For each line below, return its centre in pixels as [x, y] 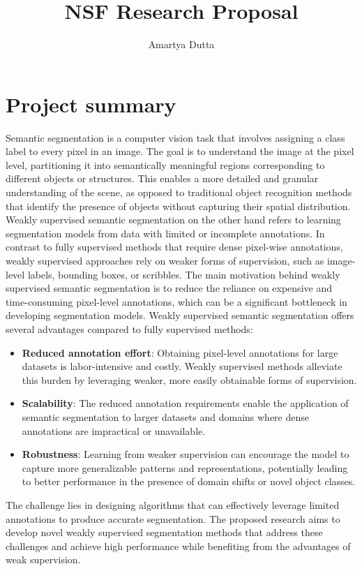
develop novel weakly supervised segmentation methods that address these [164, 532]
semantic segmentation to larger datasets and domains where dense [165, 416]
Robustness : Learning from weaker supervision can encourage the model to [186, 454]
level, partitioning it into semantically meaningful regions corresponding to [165, 164]
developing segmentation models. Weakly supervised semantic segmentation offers [180, 315]
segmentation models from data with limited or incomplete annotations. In [165, 233]
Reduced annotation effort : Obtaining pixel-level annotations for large [180, 352]
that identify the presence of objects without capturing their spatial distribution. [178, 206]
